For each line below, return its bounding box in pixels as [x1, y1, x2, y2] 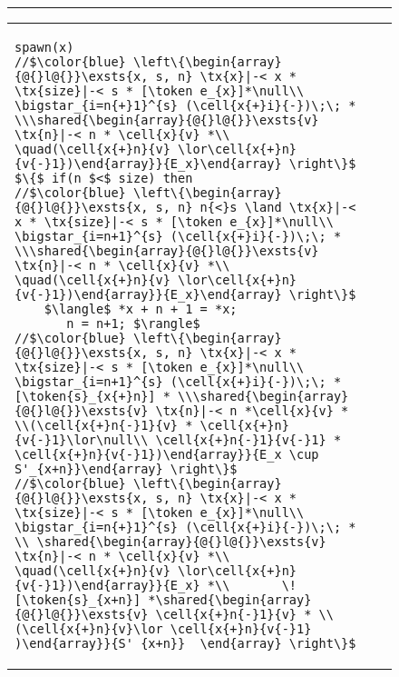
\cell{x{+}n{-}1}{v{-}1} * [155, 433, 342, 447]
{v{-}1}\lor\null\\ [15, 433, 149, 447]
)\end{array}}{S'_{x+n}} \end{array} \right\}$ [15, 636, 356, 651]
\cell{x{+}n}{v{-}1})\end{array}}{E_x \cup [15, 447, 319, 462]
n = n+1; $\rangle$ [66, 316, 200, 331]
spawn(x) [15, 40, 74, 55]
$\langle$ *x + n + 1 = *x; [44, 302, 238, 316]
